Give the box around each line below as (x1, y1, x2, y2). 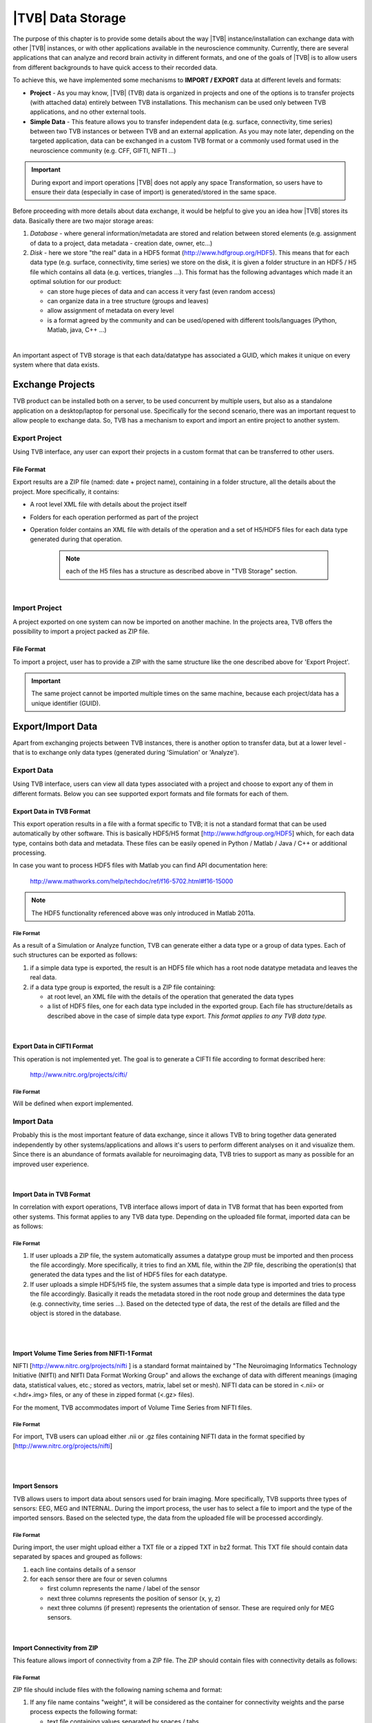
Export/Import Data (12, 720, 98, 732)
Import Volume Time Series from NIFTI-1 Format (12, 1349, 153, 1357)
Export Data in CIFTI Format (12, 1042, 94, 1050)
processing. (12, 848, 47, 857)
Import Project (12, 603, 62, 613)
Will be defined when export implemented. (12, 1099, 134, 1108)
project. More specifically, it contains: (12, 487, 120, 496)
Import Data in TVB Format (12, 1190, 91, 1199)
